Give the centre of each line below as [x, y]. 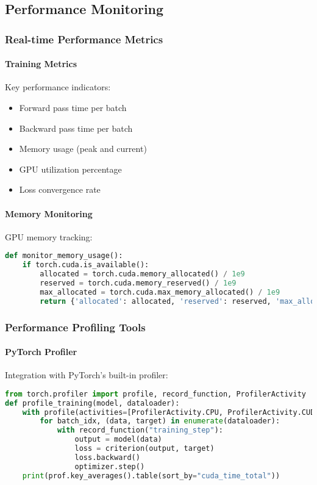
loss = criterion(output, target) [144, 449]
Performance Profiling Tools [75, 327]
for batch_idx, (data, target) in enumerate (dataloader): [160, 421]
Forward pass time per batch [73, 108]
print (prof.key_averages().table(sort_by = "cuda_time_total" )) [151, 476]
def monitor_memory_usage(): [64, 256]
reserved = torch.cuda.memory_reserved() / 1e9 [138, 283]
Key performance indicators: [58, 87]
